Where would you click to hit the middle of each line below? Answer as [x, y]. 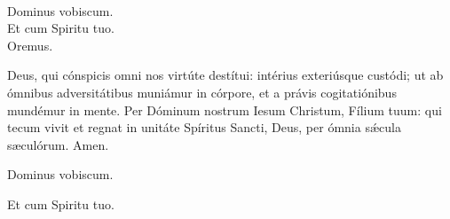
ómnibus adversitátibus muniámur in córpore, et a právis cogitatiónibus [202, 92]
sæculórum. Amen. [58, 144]
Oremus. [30, 45]
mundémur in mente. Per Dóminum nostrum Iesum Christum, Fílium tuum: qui [225, 109]
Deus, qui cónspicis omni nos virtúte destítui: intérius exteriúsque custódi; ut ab [225, 75]
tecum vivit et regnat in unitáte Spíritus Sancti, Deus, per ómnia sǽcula [204, 127]
